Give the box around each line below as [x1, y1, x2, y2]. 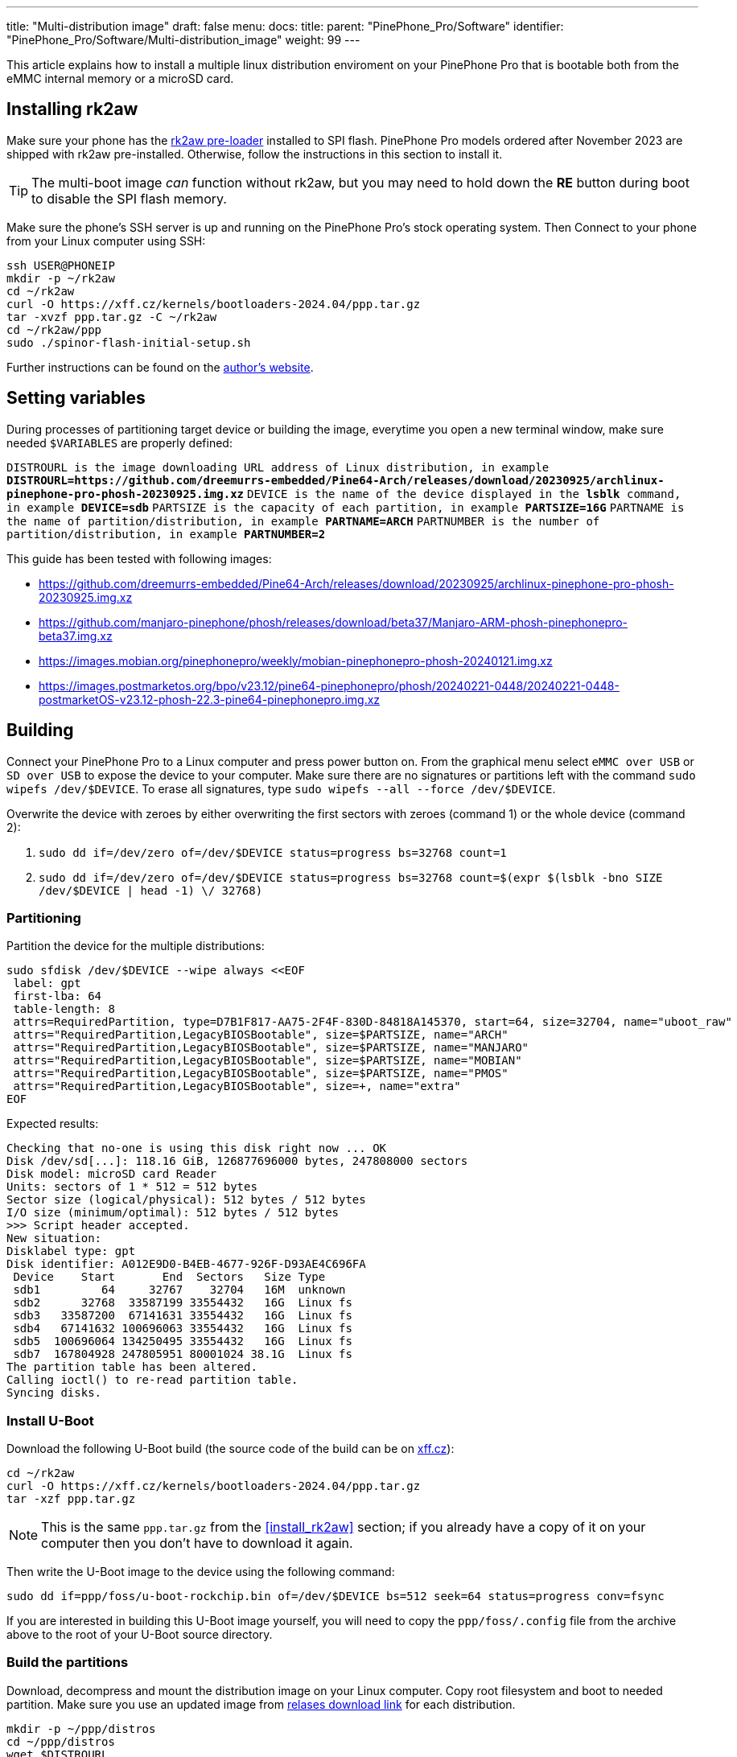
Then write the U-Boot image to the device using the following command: [6, 1565, 395, 1579]
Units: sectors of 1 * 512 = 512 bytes [6, 1180, 257, 1194]
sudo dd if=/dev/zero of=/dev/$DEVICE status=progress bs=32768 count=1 [39, 846, 507, 859]
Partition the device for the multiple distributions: [6, 939, 265, 953]
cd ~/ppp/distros [6, 1734, 115, 1748]
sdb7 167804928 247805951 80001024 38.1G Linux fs [13, 1348, 352, 1361]
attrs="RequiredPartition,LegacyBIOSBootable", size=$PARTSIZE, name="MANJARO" [13, 1041, 529, 1055]
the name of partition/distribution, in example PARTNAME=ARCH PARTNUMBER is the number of [6, 514, 600, 528]
